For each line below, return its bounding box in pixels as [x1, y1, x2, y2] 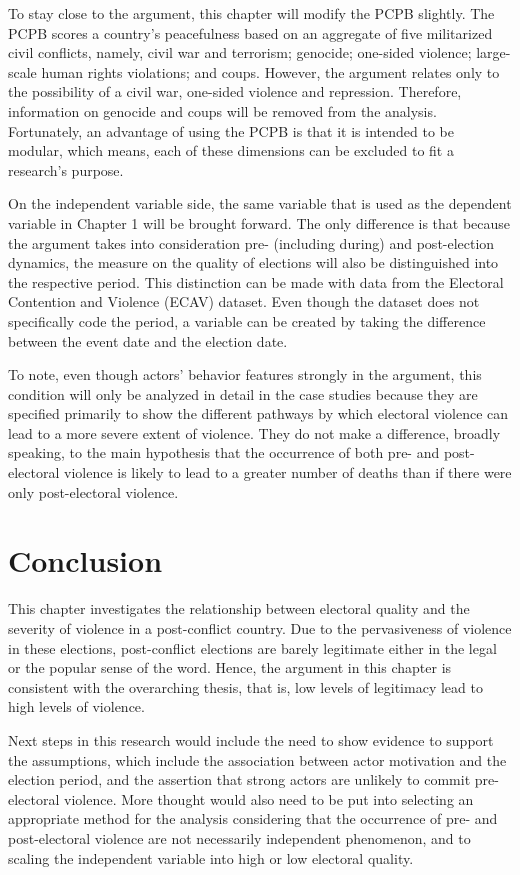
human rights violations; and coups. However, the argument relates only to [41, 61, 500, 82]
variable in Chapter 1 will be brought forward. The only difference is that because [8, 212, 511, 233]
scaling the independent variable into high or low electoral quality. [8, 847, 414, 868]
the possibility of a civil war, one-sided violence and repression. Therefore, [8, 81, 462, 102]
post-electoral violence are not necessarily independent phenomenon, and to [8, 827, 471, 848]
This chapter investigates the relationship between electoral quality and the [8, 598, 470, 619]
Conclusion [8, 540, 163, 581]
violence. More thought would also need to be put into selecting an [64, 788, 474, 809]
